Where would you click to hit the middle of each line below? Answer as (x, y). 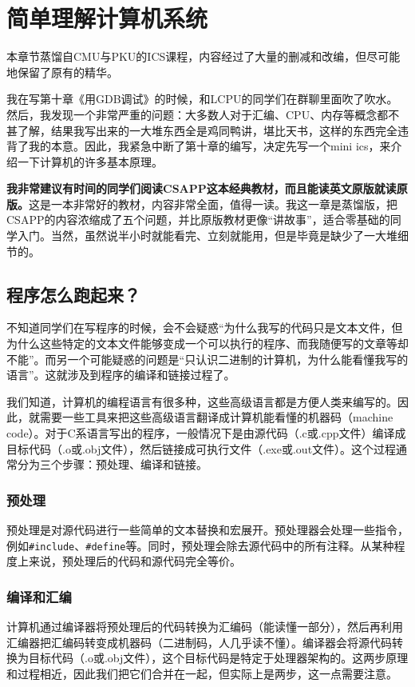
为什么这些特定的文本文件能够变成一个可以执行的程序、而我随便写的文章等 (202, 343)
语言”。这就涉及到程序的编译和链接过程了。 (121, 375)
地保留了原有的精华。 (62, 72)
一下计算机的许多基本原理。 (90, 161)
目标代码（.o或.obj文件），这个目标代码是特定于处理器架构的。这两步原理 (218, 658)
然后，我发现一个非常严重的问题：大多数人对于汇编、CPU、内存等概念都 (198, 114)
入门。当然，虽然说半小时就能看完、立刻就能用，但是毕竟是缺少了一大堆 (207, 236)
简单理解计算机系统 (107, 18)
